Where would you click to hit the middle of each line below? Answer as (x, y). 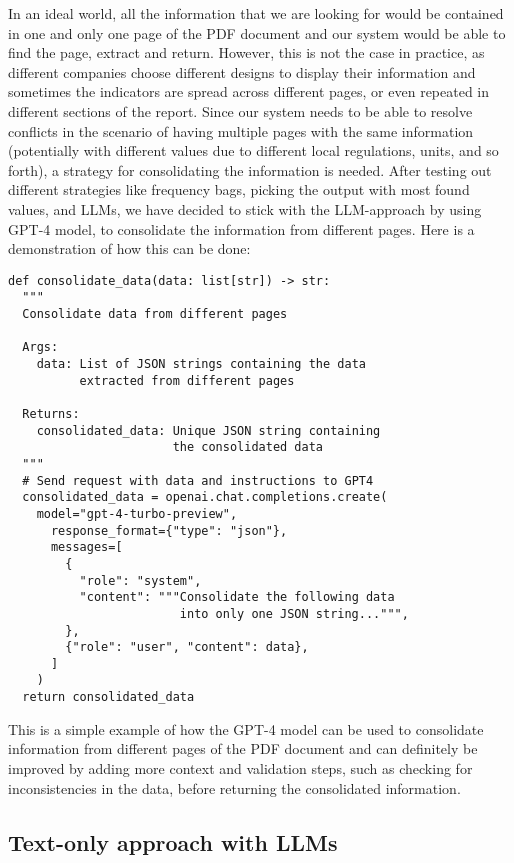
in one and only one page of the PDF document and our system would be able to (257, 32)
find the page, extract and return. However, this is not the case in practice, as (246, 52)
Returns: (51, 413)
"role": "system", (140, 580)
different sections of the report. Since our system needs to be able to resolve (240, 110)
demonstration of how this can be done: (129, 248)
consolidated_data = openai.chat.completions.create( (205, 497)
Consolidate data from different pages (155, 314)
